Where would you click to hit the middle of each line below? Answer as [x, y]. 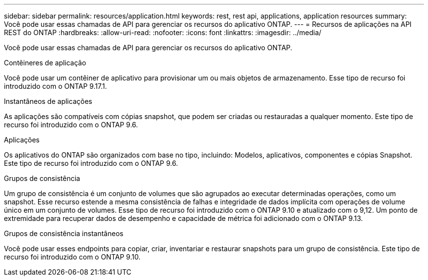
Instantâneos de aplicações [48, 101]
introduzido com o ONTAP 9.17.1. [55, 86]
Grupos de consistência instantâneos [64, 233]
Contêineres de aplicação [45, 63]
